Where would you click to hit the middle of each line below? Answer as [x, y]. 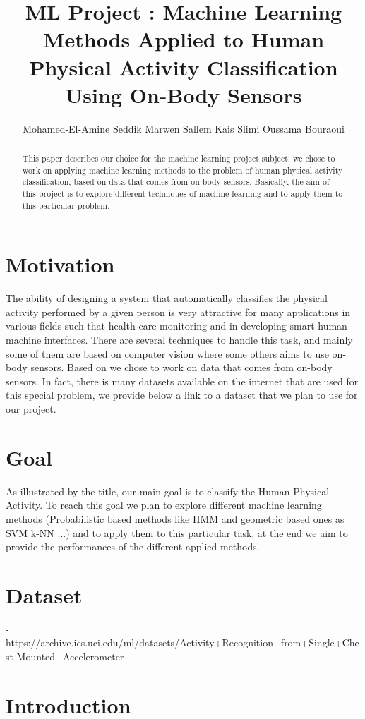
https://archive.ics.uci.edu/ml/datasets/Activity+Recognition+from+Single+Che [182, 642]
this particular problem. [66, 205]
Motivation [60, 264]
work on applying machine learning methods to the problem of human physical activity [182, 170]
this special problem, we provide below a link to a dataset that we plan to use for [182, 395]
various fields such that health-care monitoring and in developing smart [160, 326]
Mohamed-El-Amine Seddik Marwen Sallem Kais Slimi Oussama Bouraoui [184, 128]
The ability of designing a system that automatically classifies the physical [167, 298]
